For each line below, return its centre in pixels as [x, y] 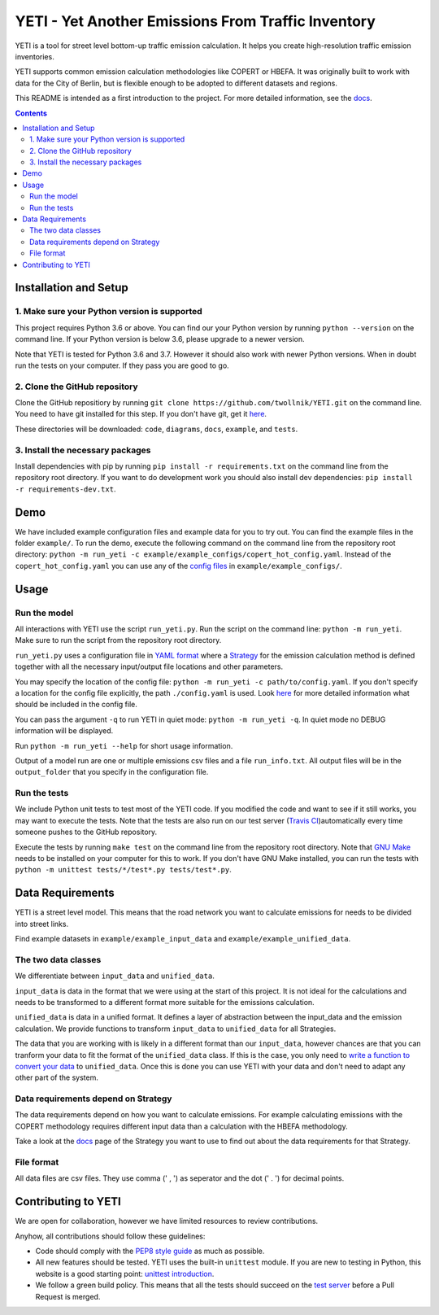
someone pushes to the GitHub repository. [86, 832]
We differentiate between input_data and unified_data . [115, 976]
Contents [31, 113]
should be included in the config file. [76, 705]
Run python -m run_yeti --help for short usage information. [124, 745]
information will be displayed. [64, 731]
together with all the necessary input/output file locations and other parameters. [149, 666]
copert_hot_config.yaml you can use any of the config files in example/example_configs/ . [178, 566]
